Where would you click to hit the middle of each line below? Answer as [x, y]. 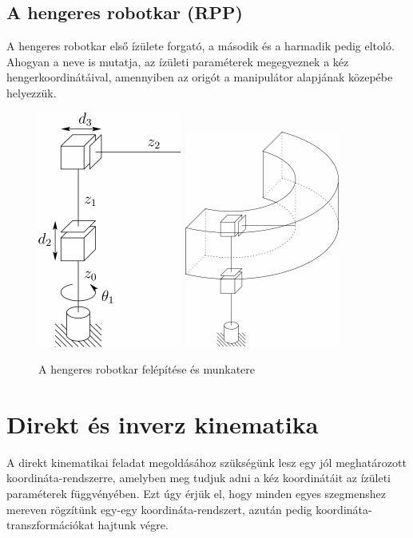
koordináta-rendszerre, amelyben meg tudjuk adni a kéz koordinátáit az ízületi [199, 478]
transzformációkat [50, 525]
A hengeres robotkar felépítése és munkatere [147, 369]
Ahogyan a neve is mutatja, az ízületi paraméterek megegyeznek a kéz [178, 61]
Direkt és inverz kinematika [163, 423]
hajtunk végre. [133, 525]
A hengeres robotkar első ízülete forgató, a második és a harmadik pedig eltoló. [201, 46]
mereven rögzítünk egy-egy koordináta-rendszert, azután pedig [159, 509]
